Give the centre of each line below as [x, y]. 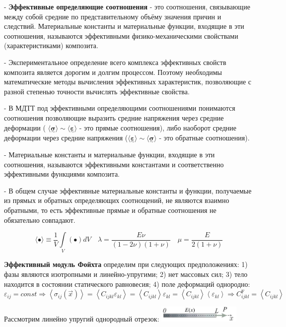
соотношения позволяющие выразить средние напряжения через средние [114, 117]
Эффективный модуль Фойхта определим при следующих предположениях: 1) [126, 264]
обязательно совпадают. [40, 220]
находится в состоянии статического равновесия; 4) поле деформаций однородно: [127, 284]
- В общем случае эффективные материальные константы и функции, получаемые [128, 190]
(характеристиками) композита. [51, 45]
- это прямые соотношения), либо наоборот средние [158, 127]
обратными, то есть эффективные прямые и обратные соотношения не [110, 210]
